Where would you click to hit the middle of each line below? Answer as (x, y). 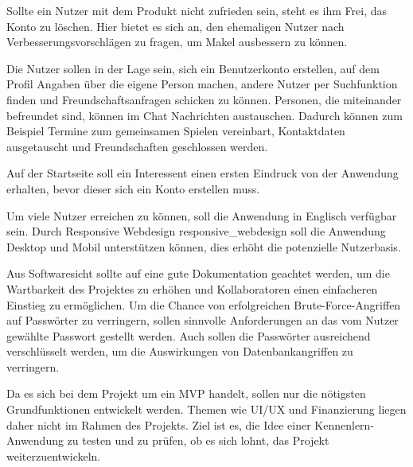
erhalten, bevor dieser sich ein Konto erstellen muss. (133, 188)
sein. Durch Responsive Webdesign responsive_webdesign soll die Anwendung (196, 231)
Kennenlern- (345, 424)
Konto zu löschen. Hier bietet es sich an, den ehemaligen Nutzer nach (175, 26)
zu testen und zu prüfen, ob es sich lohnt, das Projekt (198, 440)
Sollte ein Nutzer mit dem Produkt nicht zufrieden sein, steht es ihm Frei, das (197, 10)
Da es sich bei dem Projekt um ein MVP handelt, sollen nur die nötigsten (186, 393)
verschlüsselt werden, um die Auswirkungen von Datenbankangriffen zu (180, 351)
